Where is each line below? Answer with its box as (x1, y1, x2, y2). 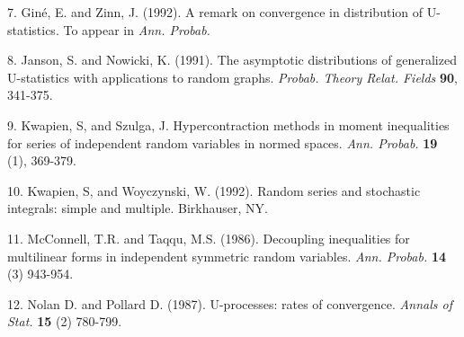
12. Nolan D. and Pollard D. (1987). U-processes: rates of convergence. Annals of (7, 294, 452, 313)
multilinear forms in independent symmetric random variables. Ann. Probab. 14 (7, 246, 446, 265)
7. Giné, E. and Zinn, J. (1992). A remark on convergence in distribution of (7, 3, 423, 21)
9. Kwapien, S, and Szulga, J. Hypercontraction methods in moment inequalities (7, 115, 450, 134)
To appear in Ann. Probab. (63, 20, 210, 39)
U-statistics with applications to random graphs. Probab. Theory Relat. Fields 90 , (7, 67, 459, 86)
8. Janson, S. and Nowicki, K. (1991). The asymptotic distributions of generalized (7, 50, 457, 69)
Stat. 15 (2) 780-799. (7, 312, 122, 331)
